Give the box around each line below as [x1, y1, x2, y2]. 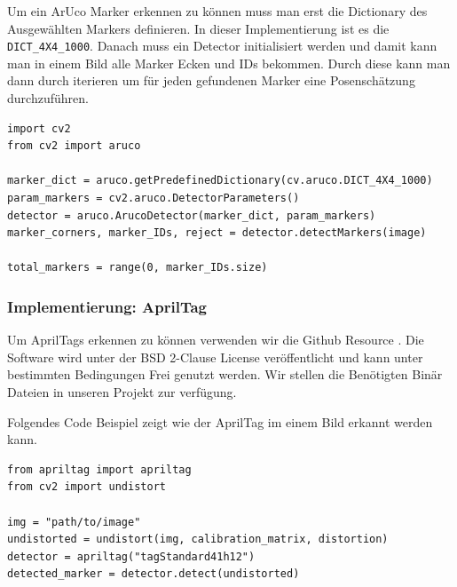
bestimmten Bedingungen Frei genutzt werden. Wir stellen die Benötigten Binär [7, 365, 443, 384]
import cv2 [7, 122, 71, 135]
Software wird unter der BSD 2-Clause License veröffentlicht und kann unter [7, 347, 423, 366]
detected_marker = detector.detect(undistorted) [7, 567, 300, 581]
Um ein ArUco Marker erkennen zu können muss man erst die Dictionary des [7, 2, 428, 20]
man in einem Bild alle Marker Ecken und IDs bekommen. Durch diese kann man [7, 53, 451, 72]
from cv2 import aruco [7, 139, 141, 153]
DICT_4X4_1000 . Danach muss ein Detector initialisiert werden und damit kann [7, 36, 437, 55]
